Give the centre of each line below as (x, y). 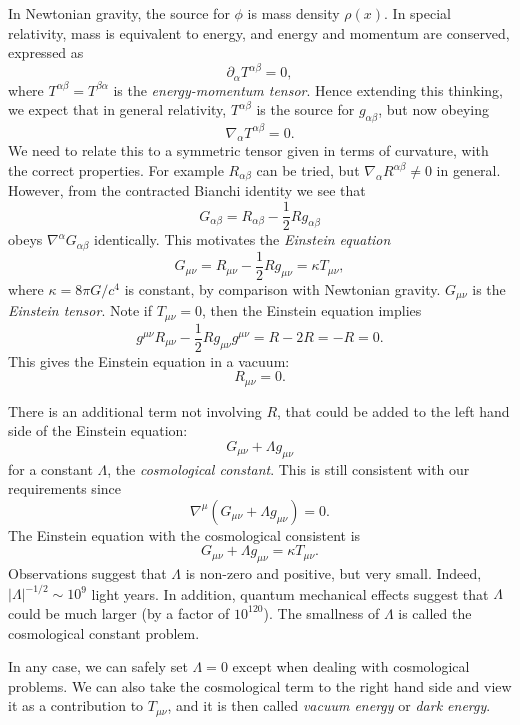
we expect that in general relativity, (117, 109)
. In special (417, 13)
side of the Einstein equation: (98, 430)
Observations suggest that (87, 573)
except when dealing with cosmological (351, 666)
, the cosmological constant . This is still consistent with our (288, 468)
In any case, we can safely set (98, 666)
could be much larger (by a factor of (119, 612)
